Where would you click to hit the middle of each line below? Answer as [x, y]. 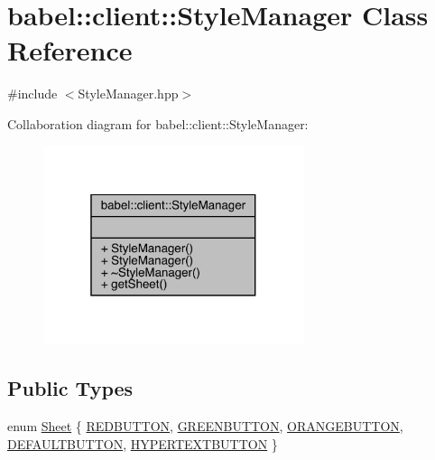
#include [32, 94]
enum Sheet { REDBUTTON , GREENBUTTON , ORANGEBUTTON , [205, 426]
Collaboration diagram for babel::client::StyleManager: [158, 123]
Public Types [70, 388]
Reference [70, 50]
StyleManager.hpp [128, 94]
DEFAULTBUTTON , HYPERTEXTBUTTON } [143, 443]
